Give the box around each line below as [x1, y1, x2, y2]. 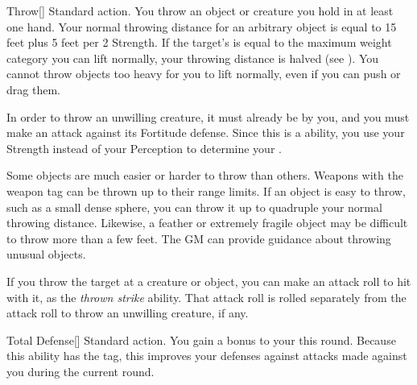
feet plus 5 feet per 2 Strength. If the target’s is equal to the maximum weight [6, 34, 392, 51]
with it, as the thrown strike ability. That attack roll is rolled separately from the [6, 288, 407, 305]
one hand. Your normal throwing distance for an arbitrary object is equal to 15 [6, 18, 397, 35]
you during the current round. [6, 362, 155, 379]
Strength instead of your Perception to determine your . [6, 139, 282, 156]
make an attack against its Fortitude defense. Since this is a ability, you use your [6, 124, 405, 141]
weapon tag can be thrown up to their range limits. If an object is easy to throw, [6, 182, 406, 199]
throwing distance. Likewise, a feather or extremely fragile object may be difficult [6, 214, 408, 231]
